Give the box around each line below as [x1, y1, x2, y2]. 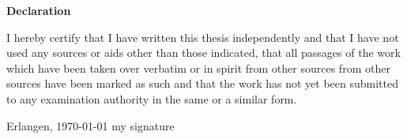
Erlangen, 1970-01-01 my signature [6, 117, 175, 133]
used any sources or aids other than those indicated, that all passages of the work [6, 44, 401, 61]
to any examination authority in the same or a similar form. [6, 90, 297, 107]
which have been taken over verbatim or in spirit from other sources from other [6, 59, 390, 76]
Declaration [6, 2, 71, 18]
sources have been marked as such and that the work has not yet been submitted [6, 75, 398, 92]
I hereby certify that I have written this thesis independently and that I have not [6, 28, 399, 45]
